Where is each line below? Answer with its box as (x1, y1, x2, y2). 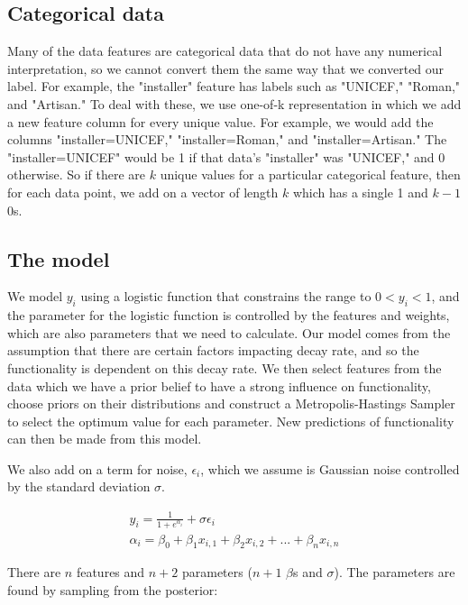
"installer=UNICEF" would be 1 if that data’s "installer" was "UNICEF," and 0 (7, 147, 445, 166)
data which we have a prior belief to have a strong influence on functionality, (7, 376, 431, 395)
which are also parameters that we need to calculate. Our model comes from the (7, 323, 451, 342)
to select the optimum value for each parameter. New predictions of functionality (7, 411, 454, 430)
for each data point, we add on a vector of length (7, 182, 279, 201)
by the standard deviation (7, 477, 151, 496)
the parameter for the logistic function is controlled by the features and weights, (7, 306, 450, 325)
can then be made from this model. (7, 429, 202, 448)
